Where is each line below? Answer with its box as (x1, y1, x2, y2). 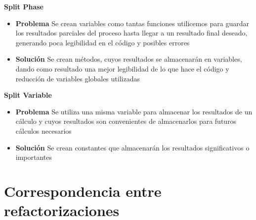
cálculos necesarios (15, 125, 72, 136)
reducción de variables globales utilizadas (15, 73, 140, 83)
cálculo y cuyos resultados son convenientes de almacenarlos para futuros (15, 116, 237, 126)
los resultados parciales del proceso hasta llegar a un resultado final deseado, (15, 28, 248, 38)
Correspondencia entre (4, 181, 162, 201)
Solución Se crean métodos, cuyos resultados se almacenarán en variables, (15, 54, 242, 64)
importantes (15, 152, 52, 162)
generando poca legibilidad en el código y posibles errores (15, 37, 190, 47)
